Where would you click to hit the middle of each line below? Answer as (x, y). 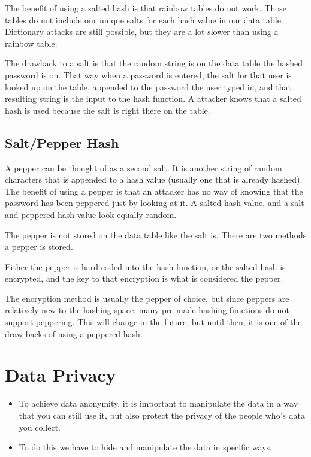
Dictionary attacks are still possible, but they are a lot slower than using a (142, 31)
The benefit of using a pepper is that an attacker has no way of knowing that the (154, 191)
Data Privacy (61, 375)
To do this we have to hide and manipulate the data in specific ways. (145, 447)
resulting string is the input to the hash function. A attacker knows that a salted (153, 99)
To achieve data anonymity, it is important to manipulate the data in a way (158, 403)
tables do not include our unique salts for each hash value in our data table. (144, 19)
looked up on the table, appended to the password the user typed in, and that (148, 87)
